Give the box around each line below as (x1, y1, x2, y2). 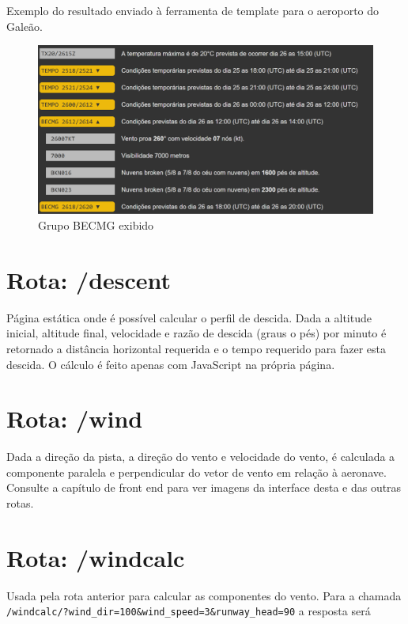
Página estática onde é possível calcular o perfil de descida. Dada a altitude (6, 309, 372, 325)
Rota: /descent (6, 263, 172, 295)
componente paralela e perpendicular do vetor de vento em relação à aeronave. (6, 463, 387, 480)
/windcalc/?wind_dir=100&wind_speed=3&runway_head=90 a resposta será (6, 603, 371, 619)
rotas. (6, 495, 34, 512)
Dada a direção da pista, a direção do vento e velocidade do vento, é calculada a (6, 448, 395, 465)
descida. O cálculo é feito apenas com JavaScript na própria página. (6, 356, 335, 372)
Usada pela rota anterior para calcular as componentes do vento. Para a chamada (6, 587, 402, 603)
